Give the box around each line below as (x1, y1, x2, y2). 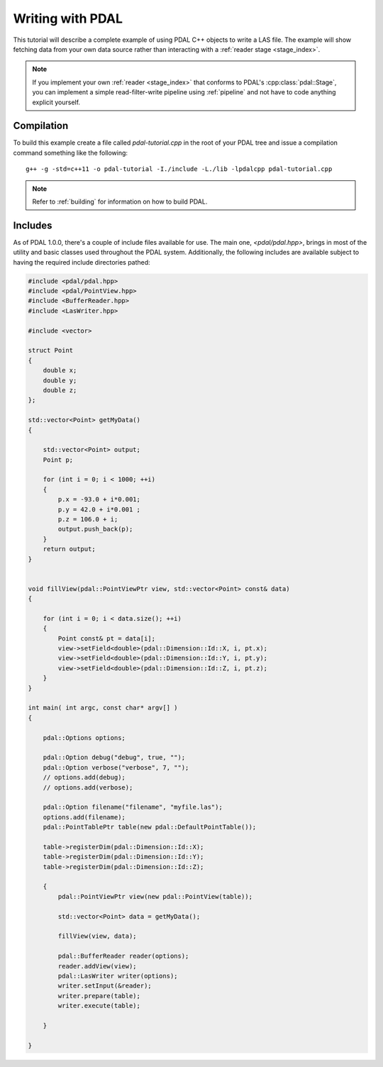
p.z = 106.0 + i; (57, 515, 118, 524)
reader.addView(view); (57, 962, 138, 970)
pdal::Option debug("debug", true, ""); (43, 753, 186, 762)
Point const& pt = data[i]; (57, 634, 156, 642)
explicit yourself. (32, 98, 81, 106)
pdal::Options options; (43, 734, 126, 741)
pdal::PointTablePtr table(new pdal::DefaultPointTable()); (43, 823, 257, 831)
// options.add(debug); (43, 773, 126, 782)
